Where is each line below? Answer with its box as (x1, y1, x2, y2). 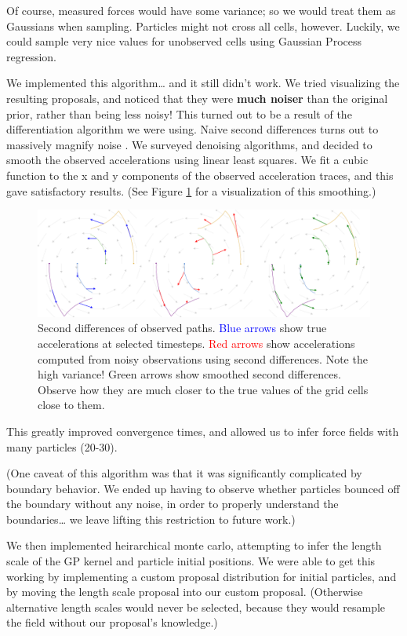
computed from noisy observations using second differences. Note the (38, 350, 368, 367)
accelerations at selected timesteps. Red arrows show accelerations (38, 334, 355, 351)
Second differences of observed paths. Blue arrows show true (38, 320, 327, 336)
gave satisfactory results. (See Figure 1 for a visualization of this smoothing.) (6, 182, 376, 199)
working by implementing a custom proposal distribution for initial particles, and (6, 568, 397, 584)
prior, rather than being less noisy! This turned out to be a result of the (6, 105, 352, 122)
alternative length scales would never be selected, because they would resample (6, 598, 386, 615)
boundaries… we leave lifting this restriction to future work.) (6, 510, 296, 527)
